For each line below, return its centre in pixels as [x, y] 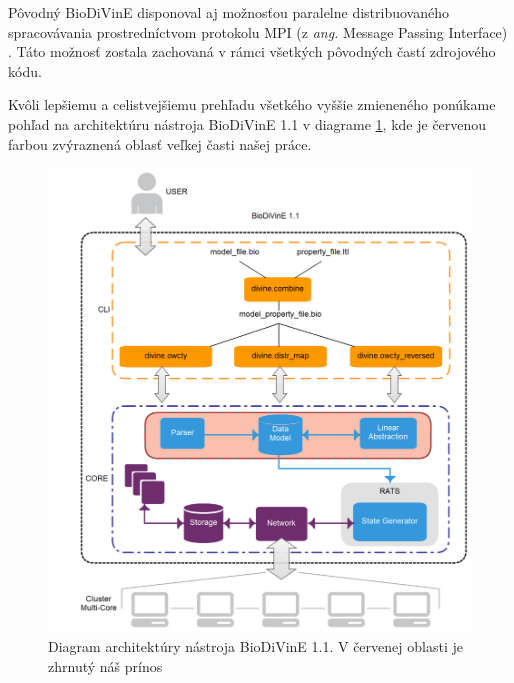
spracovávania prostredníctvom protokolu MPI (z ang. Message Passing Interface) [258, 31]
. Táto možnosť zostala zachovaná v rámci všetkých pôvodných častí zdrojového [252, 51]
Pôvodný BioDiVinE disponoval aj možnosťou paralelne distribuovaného [228, 12]
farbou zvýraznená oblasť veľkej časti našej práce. [160, 143]
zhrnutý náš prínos [105, 665]
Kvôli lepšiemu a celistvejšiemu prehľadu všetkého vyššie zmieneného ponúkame [252, 104]
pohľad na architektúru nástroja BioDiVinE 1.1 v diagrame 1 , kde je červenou [247, 123]
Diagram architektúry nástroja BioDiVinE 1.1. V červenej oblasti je [255, 646]
